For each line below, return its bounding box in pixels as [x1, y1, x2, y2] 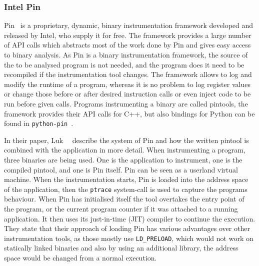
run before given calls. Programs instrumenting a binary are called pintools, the [4, 98, 248, 108]
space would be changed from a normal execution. [4, 252, 157, 263]
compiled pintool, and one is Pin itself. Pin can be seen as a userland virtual [4, 164, 238, 174]
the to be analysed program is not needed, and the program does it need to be [4, 59, 244, 69]
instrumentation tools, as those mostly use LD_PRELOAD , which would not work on [4, 232, 253, 243]
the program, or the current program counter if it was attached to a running [4, 203, 238, 214]
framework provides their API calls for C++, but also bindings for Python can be [4, 108, 255, 118]
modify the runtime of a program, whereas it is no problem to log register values [4, 78, 250, 89]
